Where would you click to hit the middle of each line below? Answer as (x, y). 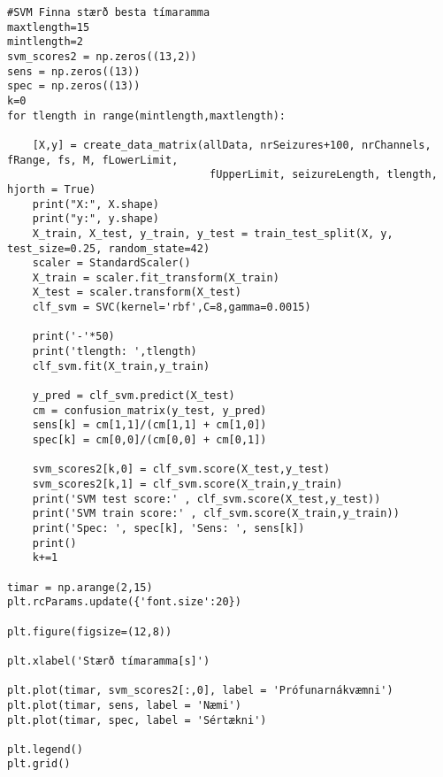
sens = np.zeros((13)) (74, 71)
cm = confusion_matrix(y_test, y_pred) (149, 410)
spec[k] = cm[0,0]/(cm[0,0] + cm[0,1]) (149, 440)
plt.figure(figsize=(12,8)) (90, 631)
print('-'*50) (73, 337)
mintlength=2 (45, 42)
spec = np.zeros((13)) (74, 86)
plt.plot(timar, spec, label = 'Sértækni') (137, 720)
